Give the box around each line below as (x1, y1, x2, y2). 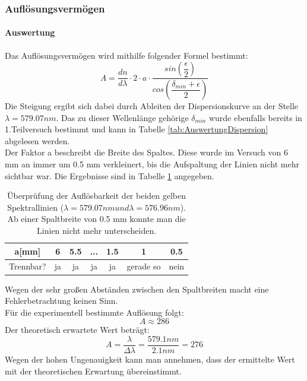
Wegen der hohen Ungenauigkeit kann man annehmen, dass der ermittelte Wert (5, 353, 295, 366)
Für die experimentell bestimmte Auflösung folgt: (5, 306, 184, 318)
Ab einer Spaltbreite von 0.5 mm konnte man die (7, 212, 186, 225)
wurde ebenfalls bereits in (208, 111, 302, 123)
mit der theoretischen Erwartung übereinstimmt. (5, 364, 182, 377)
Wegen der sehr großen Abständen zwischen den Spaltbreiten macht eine (5, 282, 269, 295)
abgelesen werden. (5, 134, 70, 147)
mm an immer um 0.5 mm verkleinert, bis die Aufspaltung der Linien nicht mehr (5, 158, 299, 170)
